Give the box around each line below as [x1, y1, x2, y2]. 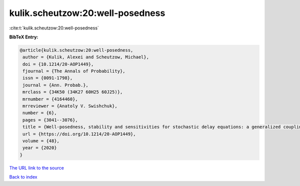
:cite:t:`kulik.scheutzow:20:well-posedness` [9, 25, 99, 31]
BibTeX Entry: [9, 34, 38, 40]
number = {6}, [22, 110, 57, 116]
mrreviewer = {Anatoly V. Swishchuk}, [22, 103, 117, 109]
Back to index [9, 174, 37, 180]
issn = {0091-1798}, [22, 75, 73, 81]
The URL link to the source [9, 165, 64, 171]
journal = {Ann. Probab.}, [22, 82, 88, 88]
